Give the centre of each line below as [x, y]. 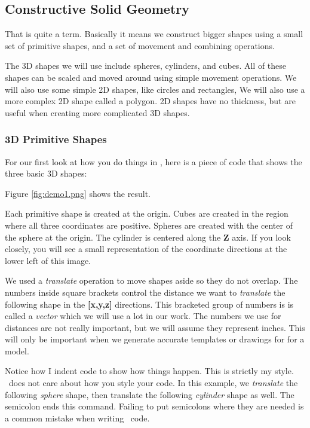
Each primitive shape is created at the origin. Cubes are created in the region [147, 213]
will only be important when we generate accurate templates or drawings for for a [155, 339]
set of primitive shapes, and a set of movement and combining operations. [140, 45]
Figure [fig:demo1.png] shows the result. [78, 193]
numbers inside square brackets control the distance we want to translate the [145, 292]
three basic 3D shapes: [46, 173]
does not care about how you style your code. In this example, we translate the [153, 383]
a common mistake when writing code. [77, 418]
